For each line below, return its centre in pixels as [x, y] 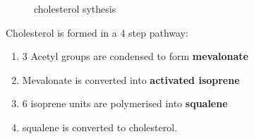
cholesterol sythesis [75, 8]
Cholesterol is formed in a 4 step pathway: [97, 32]
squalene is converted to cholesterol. [100, 127]
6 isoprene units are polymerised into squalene [125, 103]
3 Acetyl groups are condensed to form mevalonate [135, 56]
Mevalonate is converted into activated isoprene [131, 79]
